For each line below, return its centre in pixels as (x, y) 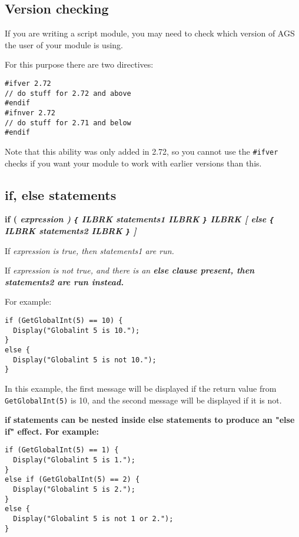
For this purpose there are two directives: (79, 64)
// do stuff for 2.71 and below (68, 123)
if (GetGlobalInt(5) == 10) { (64, 321)
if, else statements (61, 194)
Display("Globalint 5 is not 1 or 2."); (93, 519)
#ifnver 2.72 (30, 113)
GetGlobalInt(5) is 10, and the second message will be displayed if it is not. (143, 400)
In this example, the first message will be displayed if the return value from (141, 388)
